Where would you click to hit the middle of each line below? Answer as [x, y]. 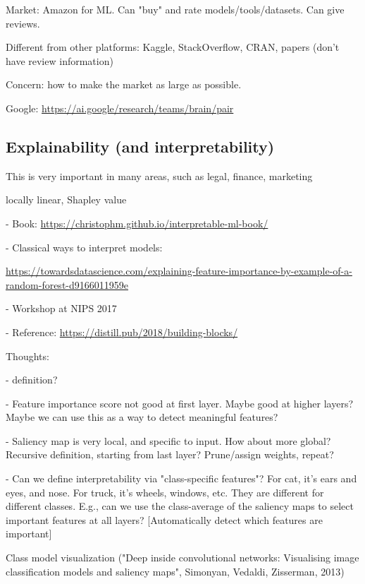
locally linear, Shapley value [66, 199]
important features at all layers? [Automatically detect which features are [164, 519]
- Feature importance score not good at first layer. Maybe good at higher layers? [180, 403]
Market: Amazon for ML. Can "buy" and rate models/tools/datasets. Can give [175, 9]
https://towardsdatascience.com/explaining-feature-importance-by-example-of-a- [179, 271]
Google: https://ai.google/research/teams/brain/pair [120, 108]
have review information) [60, 60]
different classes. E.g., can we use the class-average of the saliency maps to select [180, 506]
